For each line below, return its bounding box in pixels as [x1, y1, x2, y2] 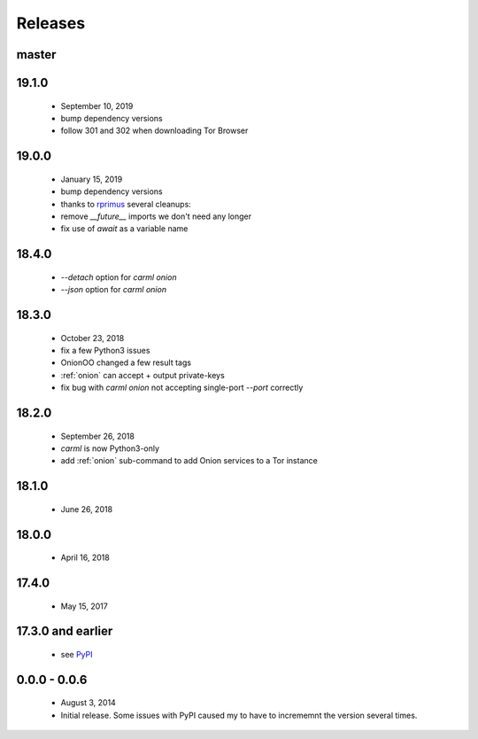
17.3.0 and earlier [16, 624, 113, 639]
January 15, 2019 [60, 174, 123, 184]
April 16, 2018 [60, 552, 110, 563]
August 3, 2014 [60, 697, 117, 708]
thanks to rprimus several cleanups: [60, 198, 192, 209]
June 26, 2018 [60, 503, 113, 514]
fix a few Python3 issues [60, 345, 150, 355]
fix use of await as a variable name [60, 223, 189, 234]
